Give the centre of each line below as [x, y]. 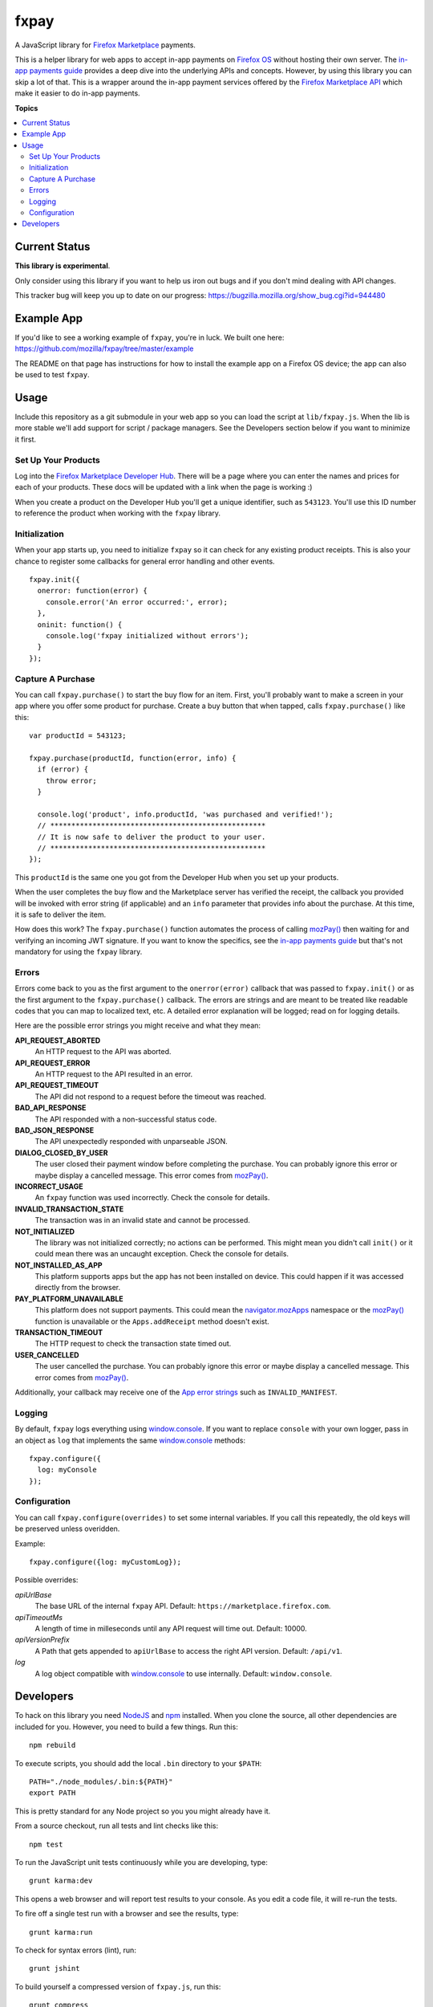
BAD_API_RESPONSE [51, 1108]
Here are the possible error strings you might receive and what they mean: [138, 1026]
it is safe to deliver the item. [61, 914]
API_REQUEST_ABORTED [58, 1040]
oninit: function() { [80, 625]
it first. [25, 439]
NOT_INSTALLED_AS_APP [59, 1265]
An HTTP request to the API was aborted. [103, 1052]
